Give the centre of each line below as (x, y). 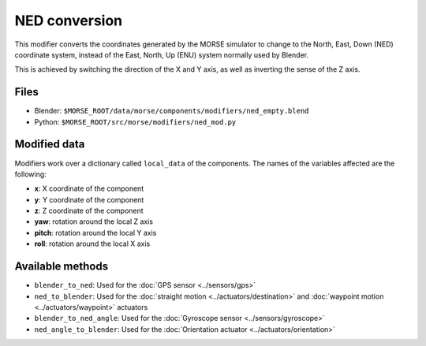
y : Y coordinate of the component (89, 199)
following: (30, 174)
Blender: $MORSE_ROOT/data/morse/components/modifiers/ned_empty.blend (172, 111)
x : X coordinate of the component (89, 188)
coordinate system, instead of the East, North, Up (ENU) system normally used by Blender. (162, 54)
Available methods (62, 267)
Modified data (50, 145)
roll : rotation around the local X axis (92, 244)
